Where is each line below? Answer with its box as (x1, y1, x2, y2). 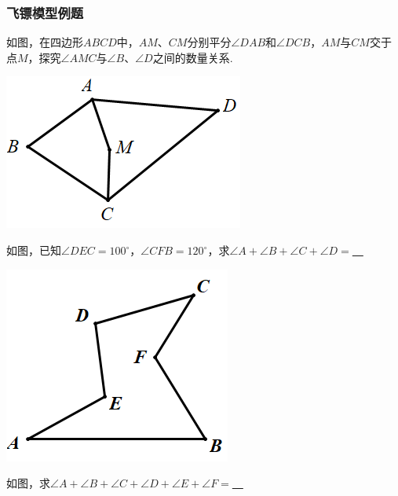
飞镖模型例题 (6, 2, 84, 22)
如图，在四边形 (6, 34, 83, 50)
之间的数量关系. (152, 49, 233, 65)
